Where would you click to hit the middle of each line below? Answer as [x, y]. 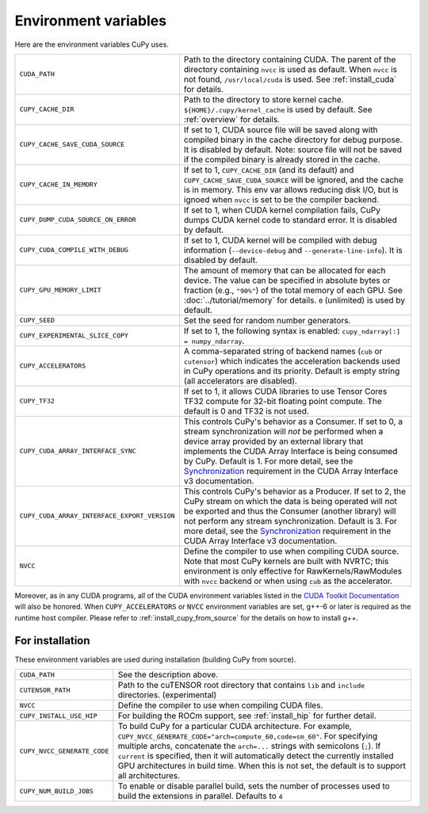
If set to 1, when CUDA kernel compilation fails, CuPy [282, 210]
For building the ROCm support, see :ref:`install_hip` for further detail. [247, 716]
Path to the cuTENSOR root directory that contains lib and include [241, 685]
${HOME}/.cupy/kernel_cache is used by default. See [278, 109]
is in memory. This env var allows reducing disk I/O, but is [291, 189]
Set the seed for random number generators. [267, 320]
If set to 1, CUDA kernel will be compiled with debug [280, 240]
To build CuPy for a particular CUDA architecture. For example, [235, 727]
